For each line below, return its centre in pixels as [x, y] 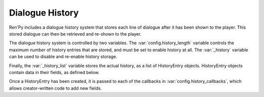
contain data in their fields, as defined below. [54, 72]
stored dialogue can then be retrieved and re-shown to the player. [75, 34]
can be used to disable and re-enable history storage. [63, 57]
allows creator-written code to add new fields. [55, 88]
